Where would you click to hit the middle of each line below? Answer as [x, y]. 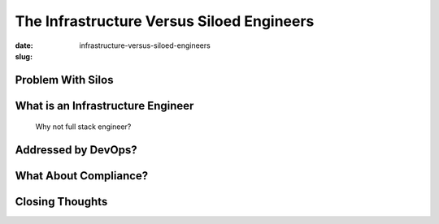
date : [24, 45]
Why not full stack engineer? [83, 127]
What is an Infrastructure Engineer [104, 106]
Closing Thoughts [61, 202]
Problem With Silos [64, 80]
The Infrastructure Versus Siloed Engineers [165, 21]
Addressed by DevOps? [76, 150]
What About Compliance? [82, 176]
